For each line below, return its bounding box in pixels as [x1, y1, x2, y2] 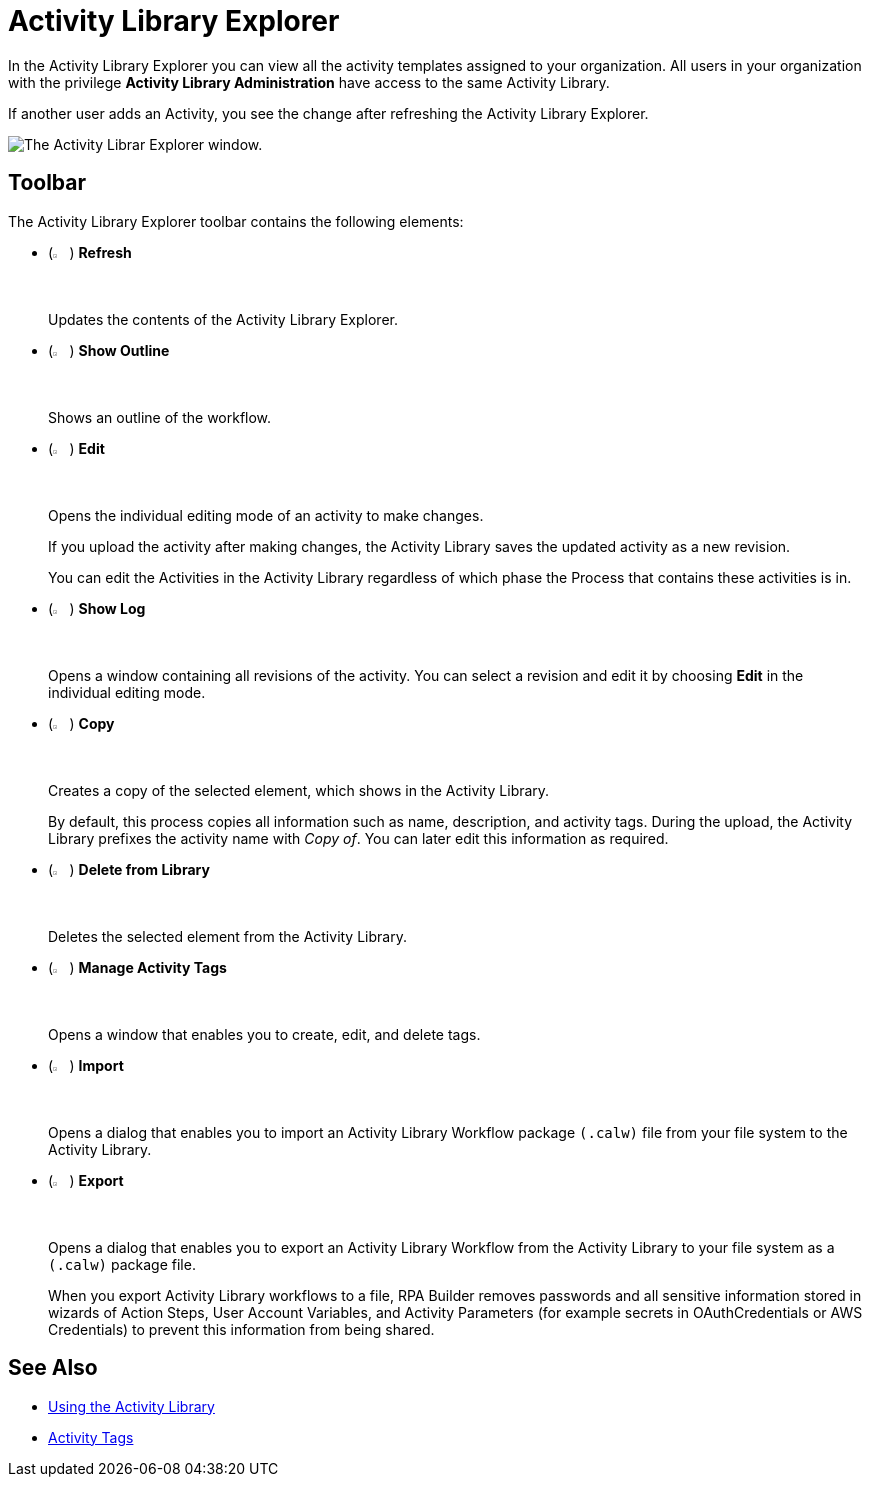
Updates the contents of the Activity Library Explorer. [48, 310, 398, 328]
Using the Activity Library [48, 1397, 215, 1415]
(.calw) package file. [48, 1255, 196, 1273]
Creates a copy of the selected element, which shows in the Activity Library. [48, 781, 550, 799]
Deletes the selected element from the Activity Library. [48, 927, 407, 945]
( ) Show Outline [48, 341, 170, 359]
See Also [8, 1355, 98, 1381]
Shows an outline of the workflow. [48, 408, 272, 426]
